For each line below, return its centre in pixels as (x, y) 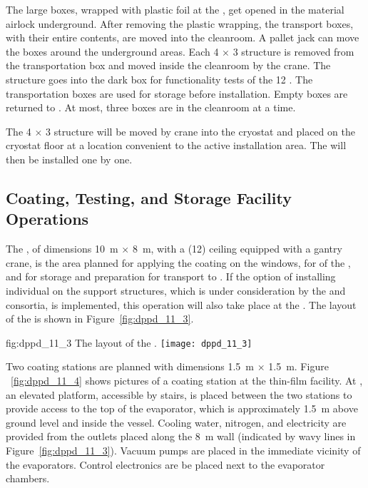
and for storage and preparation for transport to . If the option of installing (171, 276)
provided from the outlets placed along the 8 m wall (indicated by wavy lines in (181, 436)
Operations (47, 219)
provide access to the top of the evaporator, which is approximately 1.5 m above (182, 408)
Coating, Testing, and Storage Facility (149, 197)
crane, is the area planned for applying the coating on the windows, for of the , (178, 262)
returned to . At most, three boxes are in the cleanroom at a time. (151, 107)
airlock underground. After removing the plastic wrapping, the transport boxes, (180, 23)
